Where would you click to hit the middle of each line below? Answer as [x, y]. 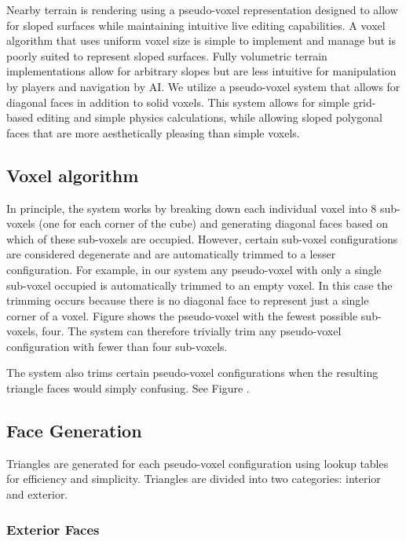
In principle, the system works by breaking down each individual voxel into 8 [192, 208]
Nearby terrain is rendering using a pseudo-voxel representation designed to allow [202, 9]
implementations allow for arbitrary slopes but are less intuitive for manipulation [201, 71]
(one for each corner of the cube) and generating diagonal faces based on [214, 223]
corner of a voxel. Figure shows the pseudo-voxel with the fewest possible [182, 315]
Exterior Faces [53, 529]
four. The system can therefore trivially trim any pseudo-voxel [192, 331]
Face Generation [74, 431]
